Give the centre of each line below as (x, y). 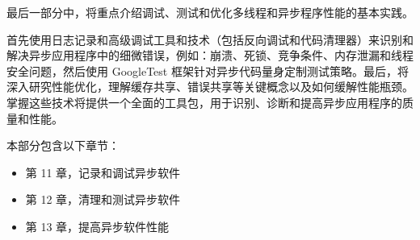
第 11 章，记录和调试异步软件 (103, 172)
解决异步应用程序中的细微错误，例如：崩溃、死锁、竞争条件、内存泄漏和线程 (210, 55)
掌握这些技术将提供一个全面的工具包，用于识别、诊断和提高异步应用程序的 (204, 102)
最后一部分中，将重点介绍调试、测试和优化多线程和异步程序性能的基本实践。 (210, 12)
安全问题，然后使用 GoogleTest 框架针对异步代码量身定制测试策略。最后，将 (208, 70)
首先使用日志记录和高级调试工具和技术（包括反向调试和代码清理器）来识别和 (210, 39)
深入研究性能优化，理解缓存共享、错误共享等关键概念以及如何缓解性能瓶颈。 (210, 87)
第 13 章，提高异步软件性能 (97, 226)
